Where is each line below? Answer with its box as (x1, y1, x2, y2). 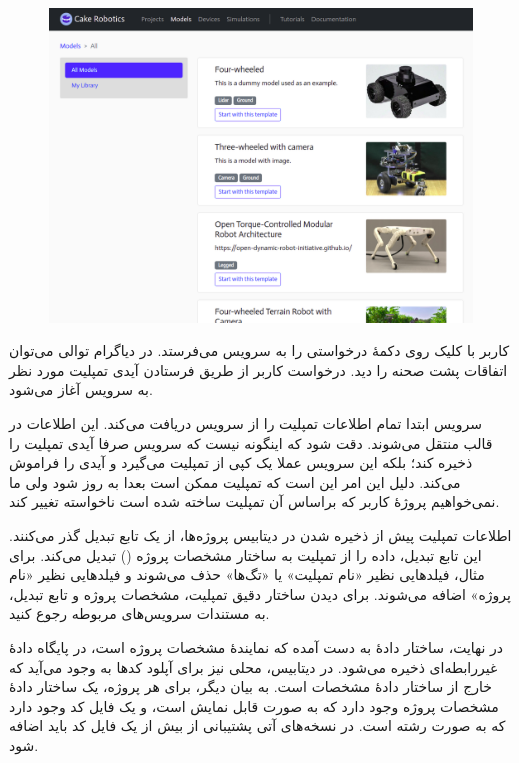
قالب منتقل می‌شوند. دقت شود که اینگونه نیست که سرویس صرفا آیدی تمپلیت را (9, 432, 493, 453)
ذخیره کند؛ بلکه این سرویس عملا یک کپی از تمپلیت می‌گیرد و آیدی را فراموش (9, 452, 473, 473)
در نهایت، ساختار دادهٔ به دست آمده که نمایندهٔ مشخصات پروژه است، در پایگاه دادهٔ (9, 637, 504, 657)
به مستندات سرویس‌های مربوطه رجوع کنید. (9, 603, 270, 624)
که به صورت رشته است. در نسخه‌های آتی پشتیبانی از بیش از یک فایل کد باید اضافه (9, 715, 506, 736)
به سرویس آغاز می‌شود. (9, 379, 153, 400)
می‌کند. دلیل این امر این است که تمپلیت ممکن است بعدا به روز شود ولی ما (9, 471, 461, 492)
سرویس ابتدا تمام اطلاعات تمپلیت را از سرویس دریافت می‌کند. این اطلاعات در (9, 413, 482, 434)
